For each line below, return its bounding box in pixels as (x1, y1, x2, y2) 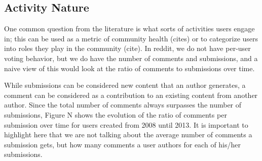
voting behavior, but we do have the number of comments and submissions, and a (4, 52, 258, 63)
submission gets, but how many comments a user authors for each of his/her (4, 139, 241, 149)
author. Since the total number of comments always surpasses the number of (4, 99, 242, 110)
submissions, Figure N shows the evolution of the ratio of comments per (4, 109, 227, 120)
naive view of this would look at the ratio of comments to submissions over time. (4, 63, 255, 73)
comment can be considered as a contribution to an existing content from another (4, 89, 258, 100)
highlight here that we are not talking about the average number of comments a (4, 129, 252, 140)
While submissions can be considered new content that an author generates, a (4, 80, 246, 90)
